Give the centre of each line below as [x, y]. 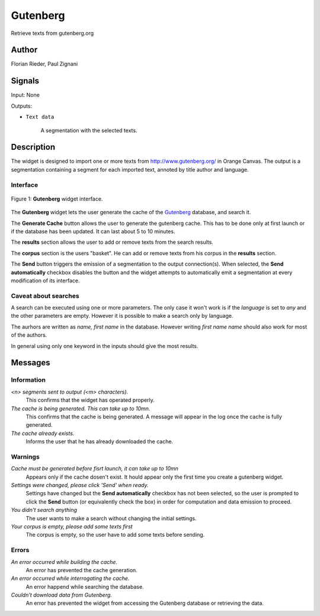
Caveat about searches [45, 296]
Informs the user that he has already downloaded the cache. [100, 441]
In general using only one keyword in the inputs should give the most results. [105, 346]
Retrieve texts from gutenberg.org [52, 33]
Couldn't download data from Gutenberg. [62, 595]
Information [28, 380]
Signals [25, 81]
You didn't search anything [44, 510]
